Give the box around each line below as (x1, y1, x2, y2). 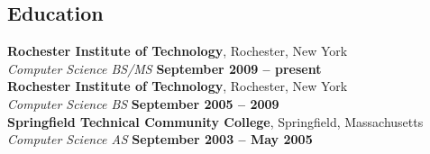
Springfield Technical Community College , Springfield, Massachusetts (7, 112, 424, 131)
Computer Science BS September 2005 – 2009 (7, 94, 279, 113)
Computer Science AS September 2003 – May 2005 (7, 130, 313, 149)
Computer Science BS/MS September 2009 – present (7, 59, 322, 77)
